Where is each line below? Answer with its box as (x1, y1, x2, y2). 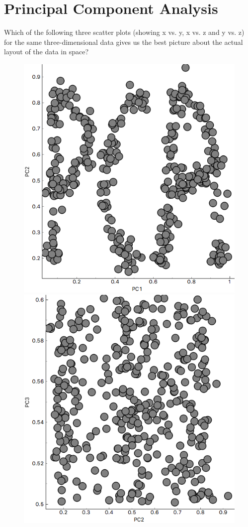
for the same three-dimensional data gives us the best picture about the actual (4, 36, 243, 47)
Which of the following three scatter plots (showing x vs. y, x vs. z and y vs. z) (4, 27, 245, 37)
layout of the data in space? (4, 46, 89, 57)
